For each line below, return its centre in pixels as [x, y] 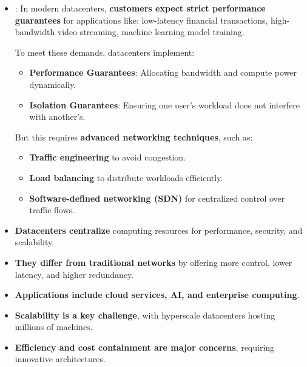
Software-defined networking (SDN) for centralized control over [157, 198]
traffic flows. [52, 210]
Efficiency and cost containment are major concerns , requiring [145, 347]
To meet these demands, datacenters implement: [105, 52]
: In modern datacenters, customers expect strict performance [140, 8]
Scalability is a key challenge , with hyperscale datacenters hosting [145, 315]
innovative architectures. [60, 359]
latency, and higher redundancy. [74, 274]
